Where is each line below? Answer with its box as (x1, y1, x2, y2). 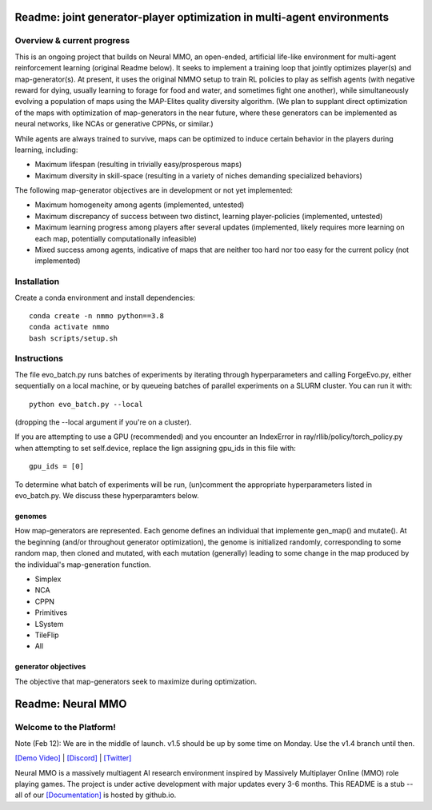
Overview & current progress (14, 35, 130, 46)
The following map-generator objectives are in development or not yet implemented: (14, 186, 294, 195)
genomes (14, 511, 47, 521)
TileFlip (34, 630, 59, 640)
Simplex (34, 574, 62, 584)
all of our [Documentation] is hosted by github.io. (14, 790, 177, 800)
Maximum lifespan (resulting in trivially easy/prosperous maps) (34, 160, 242, 170)
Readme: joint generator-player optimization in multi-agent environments (14, 10, 390, 24)
